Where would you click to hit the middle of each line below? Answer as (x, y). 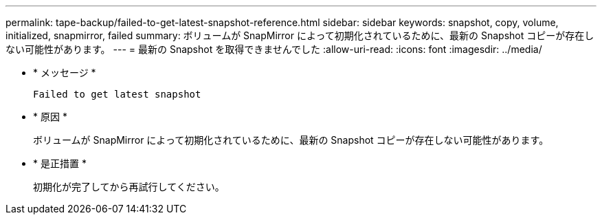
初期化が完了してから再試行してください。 (129, 187)
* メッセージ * (65, 73)
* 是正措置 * (60, 163)
